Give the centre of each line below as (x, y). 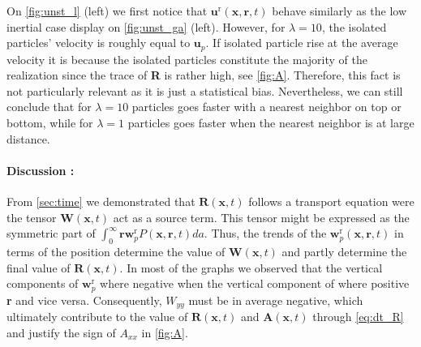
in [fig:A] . (165, 332)
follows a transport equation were (331, 201)
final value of (39, 267)
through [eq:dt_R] (358, 317)
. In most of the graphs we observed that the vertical (251, 267)
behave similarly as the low (339, 11)
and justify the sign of (61, 332)
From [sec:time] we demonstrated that (101, 201)
